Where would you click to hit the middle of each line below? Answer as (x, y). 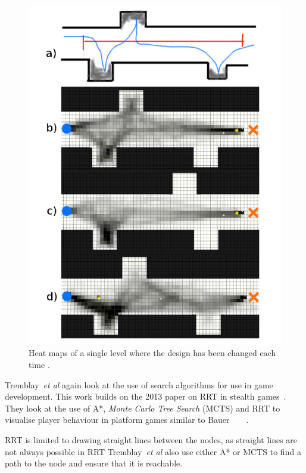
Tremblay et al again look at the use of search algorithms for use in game (139, 384)
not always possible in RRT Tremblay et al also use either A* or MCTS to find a (153, 451)
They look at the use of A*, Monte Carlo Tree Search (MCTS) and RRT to (143, 408)
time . (39, 365)
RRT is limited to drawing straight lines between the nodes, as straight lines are (151, 439)
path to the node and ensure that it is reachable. (94, 463)
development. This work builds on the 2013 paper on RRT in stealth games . (146, 396)
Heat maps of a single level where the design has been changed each (152, 353)
